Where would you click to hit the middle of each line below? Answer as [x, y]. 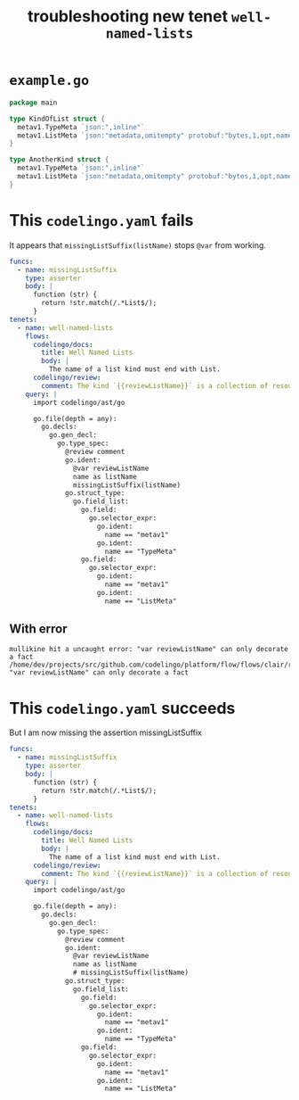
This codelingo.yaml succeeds [122, 708]
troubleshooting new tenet [128, 17]
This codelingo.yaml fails [101, 220]
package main [33, 103]
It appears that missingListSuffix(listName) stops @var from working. [138, 245]
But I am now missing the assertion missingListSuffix [106, 732]
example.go [49, 81]
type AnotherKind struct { [59, 160]
